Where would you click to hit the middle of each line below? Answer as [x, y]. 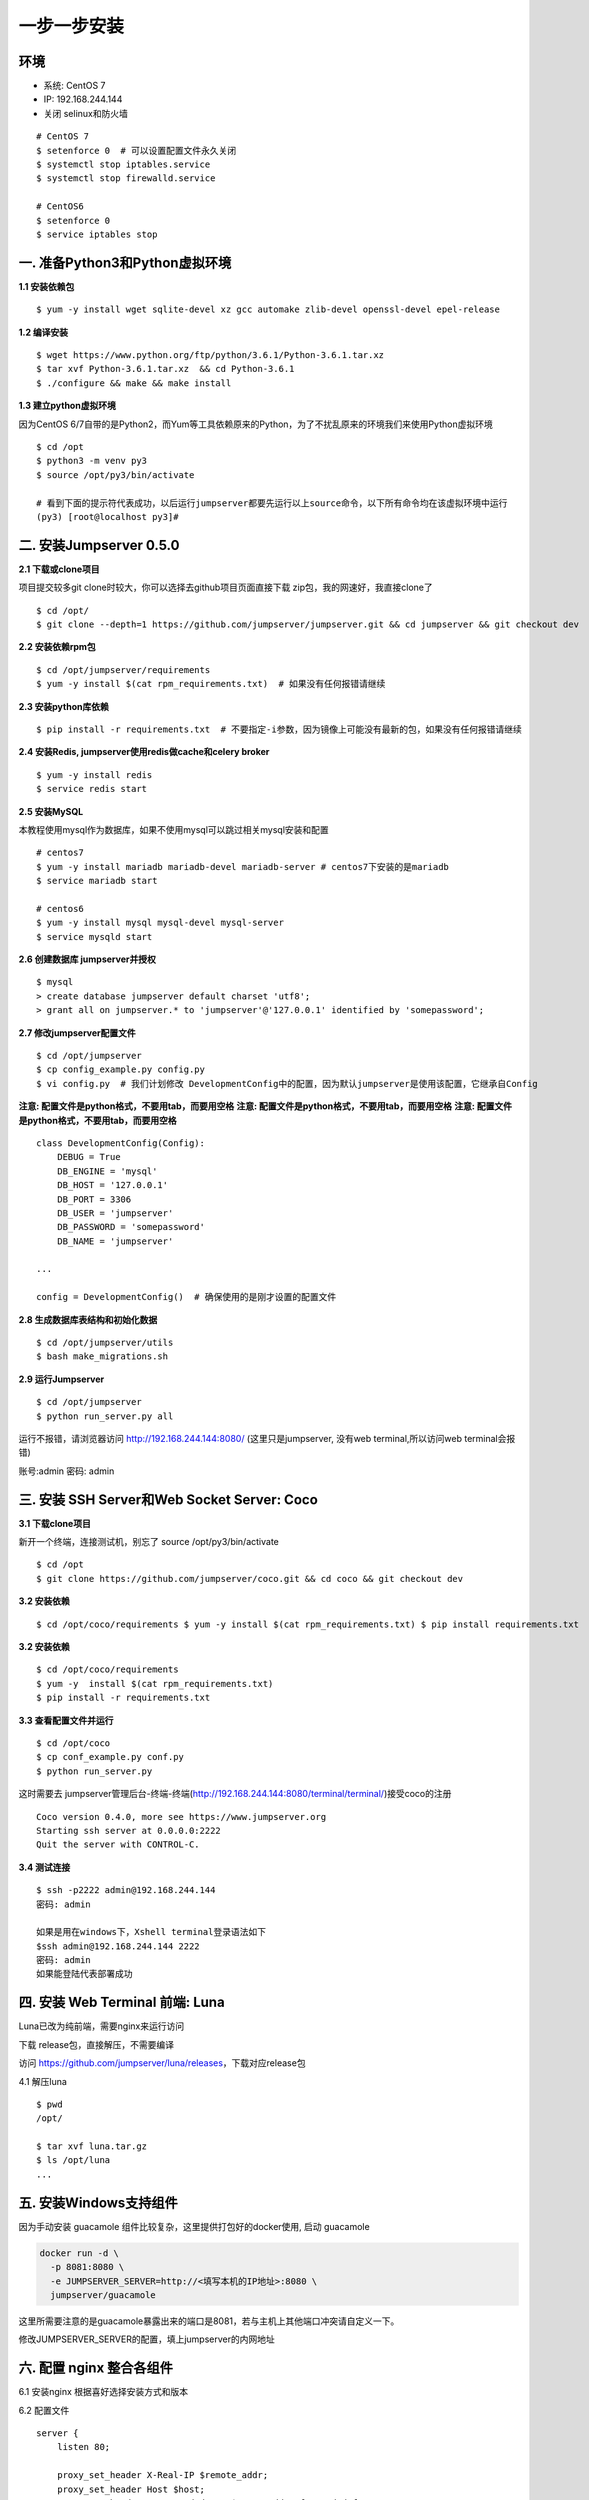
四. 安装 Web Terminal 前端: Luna [121, 2002]
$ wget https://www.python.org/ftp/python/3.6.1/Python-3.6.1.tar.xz [210, 355]
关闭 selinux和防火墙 [86, 113]
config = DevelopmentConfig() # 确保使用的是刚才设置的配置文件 [186, 1297]
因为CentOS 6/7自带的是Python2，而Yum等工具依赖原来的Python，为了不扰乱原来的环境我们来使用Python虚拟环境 [256, 424]
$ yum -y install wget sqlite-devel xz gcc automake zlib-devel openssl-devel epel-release [268, 309]
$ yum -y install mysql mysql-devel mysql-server [160, 923]
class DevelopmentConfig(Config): [120, 1143]
